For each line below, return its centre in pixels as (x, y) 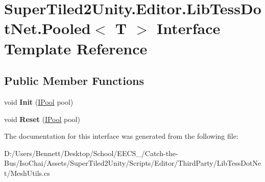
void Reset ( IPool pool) (42, 119)
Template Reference (76, 48)
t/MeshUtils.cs (27, 173)
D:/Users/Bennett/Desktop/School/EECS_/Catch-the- (91, 153)
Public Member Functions (74, 81)
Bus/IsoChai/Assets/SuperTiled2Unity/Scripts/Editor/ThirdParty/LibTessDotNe (133, 163)
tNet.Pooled (47, 28)
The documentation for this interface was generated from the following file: (121, 136)
